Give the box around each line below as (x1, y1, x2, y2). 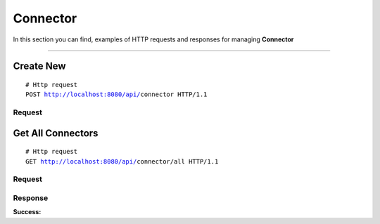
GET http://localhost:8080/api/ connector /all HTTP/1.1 (25, 157, 219, 165)
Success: (13, 208, 42, 216)
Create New (13, 60, 66, 72)
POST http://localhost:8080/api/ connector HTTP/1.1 (25, 91, 208, 98)
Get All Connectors (13, 127, 99, 139)
